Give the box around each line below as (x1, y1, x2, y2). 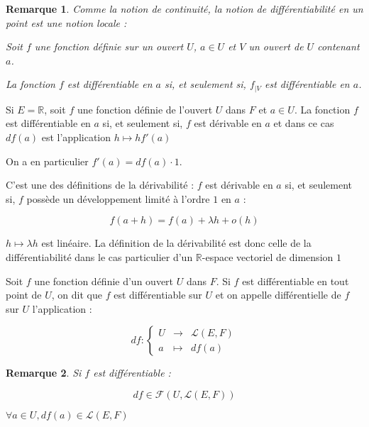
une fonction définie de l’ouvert (77, 101, 213, 116)
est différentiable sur (114, 287, 202, 302)
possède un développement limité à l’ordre (26, 191, 210, 206)
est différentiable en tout (242, 273, 349, 288)
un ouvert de (248, 39, 304, 54)
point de (6, 287, 42, 302)
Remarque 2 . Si (6, 365, 82, 380)
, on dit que (51, 287, 102, 302)
